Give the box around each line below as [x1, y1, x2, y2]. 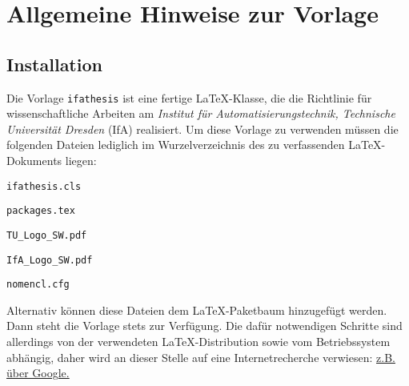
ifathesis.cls [6, 180, 82, 192]
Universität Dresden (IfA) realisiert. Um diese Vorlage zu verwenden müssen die [6, 120, 399, 137]
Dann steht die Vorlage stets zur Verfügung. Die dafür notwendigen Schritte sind [6, 317, 403, 334]
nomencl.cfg [6, 279, 70, 291]
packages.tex [6, 205, 75, 217]
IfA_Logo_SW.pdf [6, 254, 93, 266]
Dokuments [6, 152, 62, 169]
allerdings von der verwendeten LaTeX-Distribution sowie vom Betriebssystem [6, 333, 391, 350]
